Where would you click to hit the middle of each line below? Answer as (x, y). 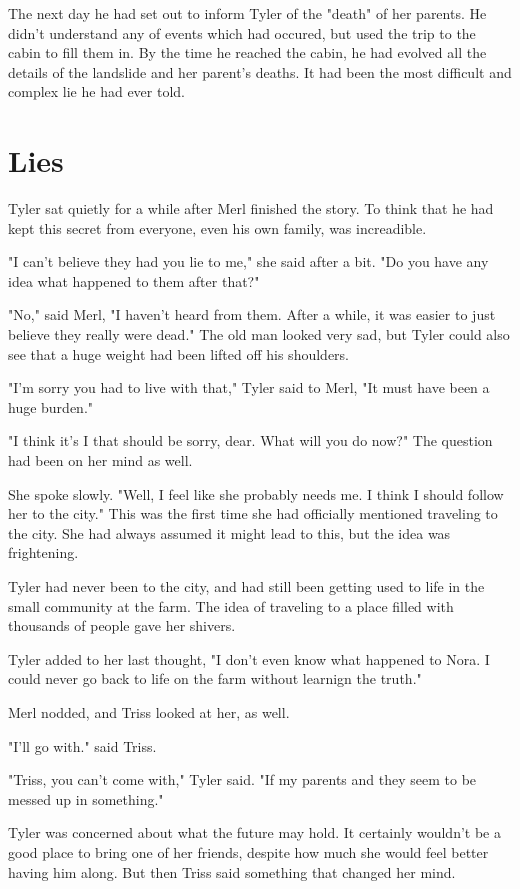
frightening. (43, 552)
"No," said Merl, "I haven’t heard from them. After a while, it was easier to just (252, 314)
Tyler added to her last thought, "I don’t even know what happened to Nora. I (249, 658)
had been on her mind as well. (100, 460)
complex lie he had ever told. (96, 91)
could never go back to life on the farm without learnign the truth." (215, 678)
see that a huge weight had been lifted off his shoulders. (178, 353)
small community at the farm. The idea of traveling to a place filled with (231, 605)
